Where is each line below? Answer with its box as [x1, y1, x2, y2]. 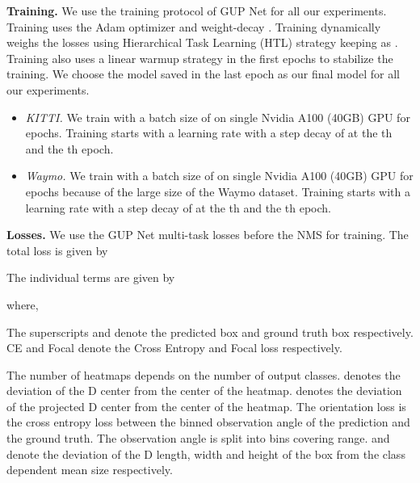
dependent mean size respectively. [6, 461, 173, 478]
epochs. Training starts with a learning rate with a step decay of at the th [25, 124, 393, 141]
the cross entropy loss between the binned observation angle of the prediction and [6, 414, 410, 430]
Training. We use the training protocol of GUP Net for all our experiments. [6, 2, 387, 19]
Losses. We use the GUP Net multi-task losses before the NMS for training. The [6, 226, 409, 243]
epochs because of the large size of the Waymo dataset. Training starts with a [25, 183, 410, 199]
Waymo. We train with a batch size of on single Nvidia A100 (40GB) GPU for [25, 167, 414, 184]
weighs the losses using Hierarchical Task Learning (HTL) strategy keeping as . [6, 34, 398, 51]
